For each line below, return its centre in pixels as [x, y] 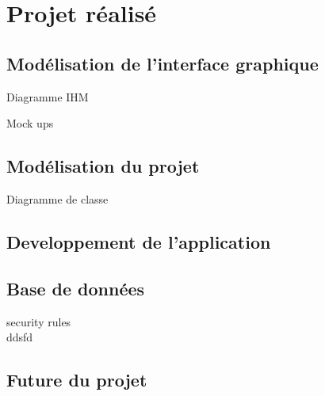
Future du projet [77, 380]
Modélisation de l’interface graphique [162, 63]
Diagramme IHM [48, 96]
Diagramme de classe [57, 198]
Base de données [76, 288]
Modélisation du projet [103, 166]
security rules [39, 321]
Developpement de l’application [139, 241]
